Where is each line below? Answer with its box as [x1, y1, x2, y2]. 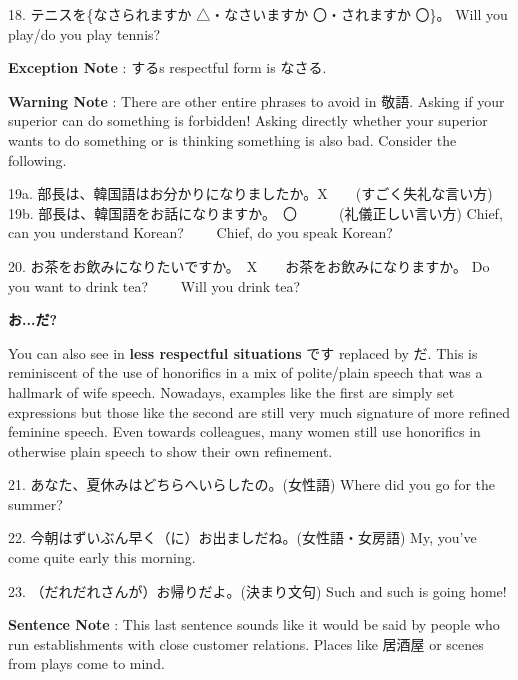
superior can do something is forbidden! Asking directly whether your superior [8, 110, 488, 131]
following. [8, 149, 67, 170]
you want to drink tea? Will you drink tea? [8, 275, 301, 296]
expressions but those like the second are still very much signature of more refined [8, 401, 511, 422]
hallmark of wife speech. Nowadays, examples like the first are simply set [8, 381, 455, 402]
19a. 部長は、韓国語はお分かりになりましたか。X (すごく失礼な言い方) [8, 183, 493, 204]
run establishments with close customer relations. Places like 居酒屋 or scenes [8, 633, 484, 654]
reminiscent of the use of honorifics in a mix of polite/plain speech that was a [8, 362, 483, 383]
